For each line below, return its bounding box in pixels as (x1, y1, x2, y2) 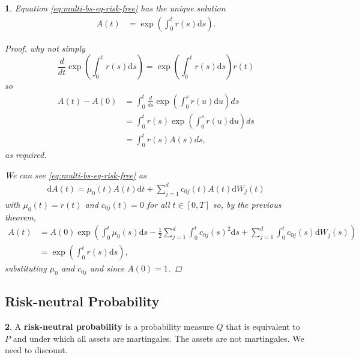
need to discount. (5, 344, 68, 356)
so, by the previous (213, 198, 282, 210)
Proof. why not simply (5, 41, 85, 54)
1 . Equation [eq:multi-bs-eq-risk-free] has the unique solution (5, 2, 226, 14)
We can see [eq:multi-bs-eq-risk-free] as (5, 168, 146, 181)
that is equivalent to (226, 320, 300, 333)
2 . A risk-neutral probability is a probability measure (5, 320, 214, 333)
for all (146, 198, 170, 210)
